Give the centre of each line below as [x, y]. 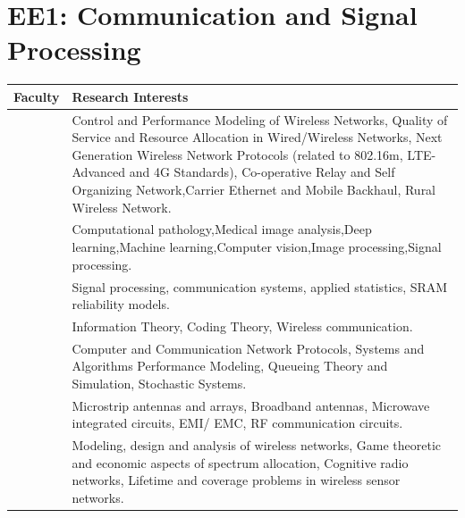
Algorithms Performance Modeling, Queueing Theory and [230, 366]
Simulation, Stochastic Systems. [159, 383]
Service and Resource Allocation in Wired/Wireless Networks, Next [257, 137]
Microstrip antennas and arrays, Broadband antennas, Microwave [251, 405]
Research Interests [130, 96]
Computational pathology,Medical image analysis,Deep [222, 229]
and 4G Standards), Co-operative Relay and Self [262, 172]
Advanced [98, 172]
